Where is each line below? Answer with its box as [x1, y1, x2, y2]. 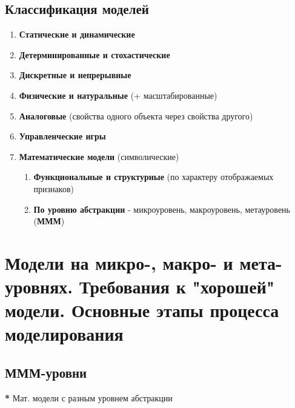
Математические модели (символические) [19, 150, 179, 162]
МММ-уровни [5, 363, 87, 382]
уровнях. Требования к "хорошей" [5, 274, 275, 299]
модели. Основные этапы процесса [5, 298, 279, 323]
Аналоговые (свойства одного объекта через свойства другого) [19, 109, 253, 122]
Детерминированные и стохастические [19, 48, 170, 61]
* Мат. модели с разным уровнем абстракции [5, 391, 173, 404]
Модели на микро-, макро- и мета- [5, 250, 282, 275]
